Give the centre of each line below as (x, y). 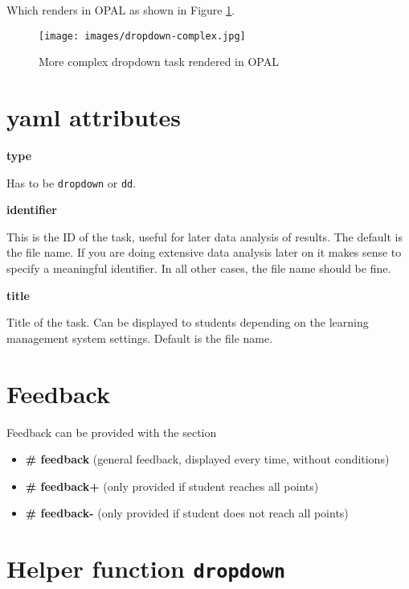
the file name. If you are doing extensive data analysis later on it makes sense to (204, 252)
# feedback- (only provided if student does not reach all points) (187, 513)
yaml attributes (94, 117)
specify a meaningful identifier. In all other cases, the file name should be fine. (199, 268)
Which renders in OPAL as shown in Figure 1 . (121, 10)
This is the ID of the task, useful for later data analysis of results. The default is (204, 236)
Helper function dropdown (146, 568)
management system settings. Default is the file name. (140, 338)
